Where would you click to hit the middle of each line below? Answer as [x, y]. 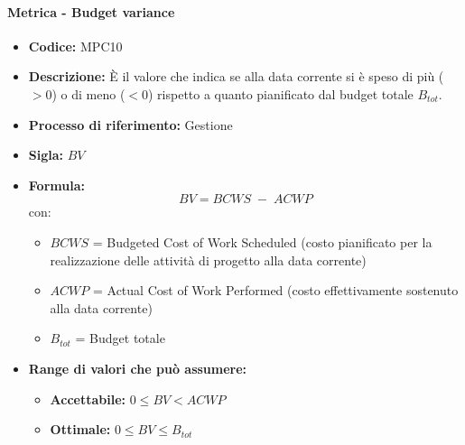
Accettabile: [88, 399]
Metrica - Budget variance [91, 11]
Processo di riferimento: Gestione [130, 124]
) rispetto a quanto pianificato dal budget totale [281, 93]
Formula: [56, 185]
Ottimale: [80, 429]
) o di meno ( [88, 93]
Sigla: [46, 155]
